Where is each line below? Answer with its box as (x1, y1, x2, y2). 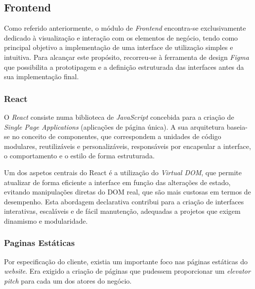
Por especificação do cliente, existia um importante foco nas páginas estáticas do (4, 256, 248, 266)
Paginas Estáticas (4, 237, 75, 249)
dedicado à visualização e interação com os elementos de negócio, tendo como (4, 32, 238, 43)
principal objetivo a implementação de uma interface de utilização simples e (4, 42, 233, 52)
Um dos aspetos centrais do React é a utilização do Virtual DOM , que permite (4, 167, 242, 177)
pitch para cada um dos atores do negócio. (4, 275, 132, 286)
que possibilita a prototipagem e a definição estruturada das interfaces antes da (4, 61, 244, 72)
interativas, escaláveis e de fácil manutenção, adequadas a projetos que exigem (4, 206, 241, 216)
